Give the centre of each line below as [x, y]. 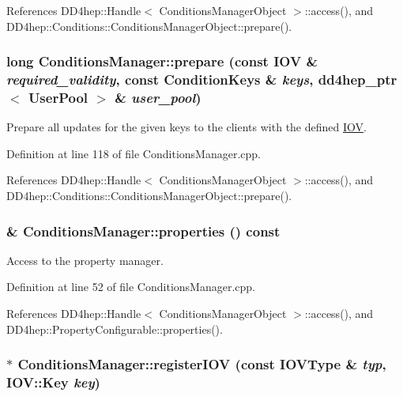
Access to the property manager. [85, 260]
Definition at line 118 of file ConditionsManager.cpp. [134, 153]
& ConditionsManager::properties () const [143, 231]
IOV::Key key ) [53, 382]
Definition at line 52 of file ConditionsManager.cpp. [131, 287]
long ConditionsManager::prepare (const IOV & [162, 61]
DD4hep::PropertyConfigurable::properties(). [115, 329]
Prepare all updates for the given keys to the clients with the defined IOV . [186, 127]
